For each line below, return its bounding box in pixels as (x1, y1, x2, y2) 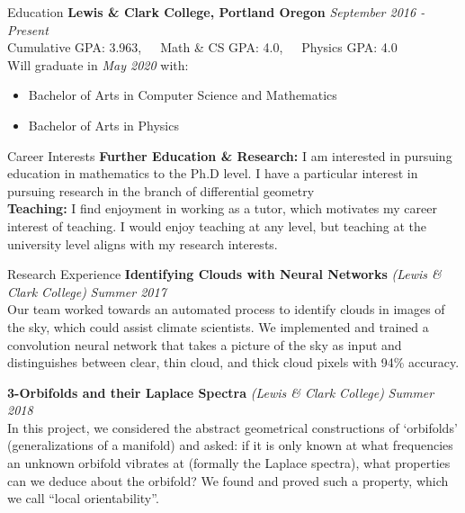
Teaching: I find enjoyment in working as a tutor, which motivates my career (7, 199, 437, 218)
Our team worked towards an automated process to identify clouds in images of (7, 300, 445, 319)
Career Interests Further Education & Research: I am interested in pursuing (7, 146, 452, 165)
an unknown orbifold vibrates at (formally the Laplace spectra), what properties (7, 454, 451, 472)
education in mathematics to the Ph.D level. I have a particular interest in (7, 164, 418, 183)
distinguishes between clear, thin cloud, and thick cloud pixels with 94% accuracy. (7, 353, 460, 372)
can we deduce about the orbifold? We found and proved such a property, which (7, 471, 449, 490)
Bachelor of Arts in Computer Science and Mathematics (28, 85, 337, 104)
